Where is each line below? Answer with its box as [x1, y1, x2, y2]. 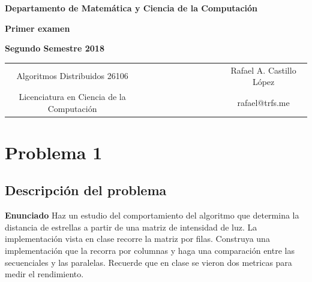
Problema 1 [5, 140, 103, 164]
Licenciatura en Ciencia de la [19, 90, 126, 102]
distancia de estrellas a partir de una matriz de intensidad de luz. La [5, 220, 257, 233]
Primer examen [5, 22, 70, 34]
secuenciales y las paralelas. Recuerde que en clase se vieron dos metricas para [5, 256, 292, 268]
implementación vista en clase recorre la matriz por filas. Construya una [5, 232, 270, 245]
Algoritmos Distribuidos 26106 [16, 69, 128, 82]
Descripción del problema [5, 181, 167, 199]
